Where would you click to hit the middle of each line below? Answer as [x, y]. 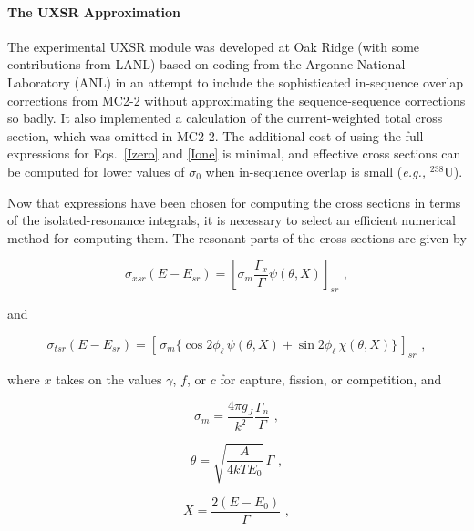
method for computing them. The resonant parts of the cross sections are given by [237, 237]
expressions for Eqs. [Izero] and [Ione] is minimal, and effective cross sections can [234, 153]
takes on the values [109, 378]
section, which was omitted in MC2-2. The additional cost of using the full [216, 135]
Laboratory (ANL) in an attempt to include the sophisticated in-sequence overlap [236, 82]
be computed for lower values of [96, 171]
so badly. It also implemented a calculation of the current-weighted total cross [225, 118]
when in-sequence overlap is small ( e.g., [316, 171]
